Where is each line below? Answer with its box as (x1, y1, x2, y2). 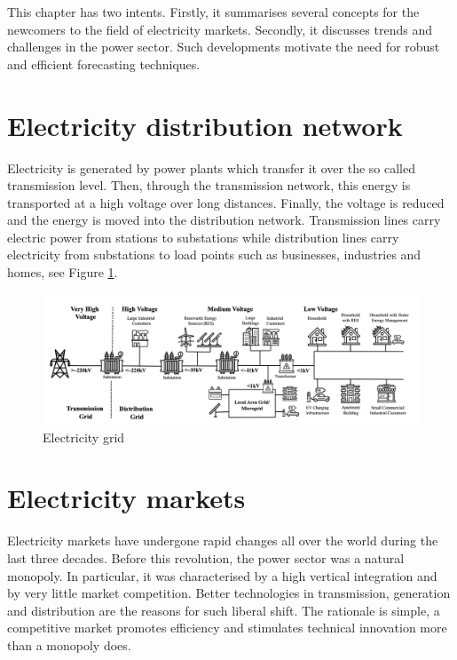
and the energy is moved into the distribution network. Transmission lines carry (7, 211, 441, 229)
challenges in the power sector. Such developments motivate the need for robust (7, 37, 440, 56)
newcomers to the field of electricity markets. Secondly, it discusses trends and (7, 20, 432, 38)
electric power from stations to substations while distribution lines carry (7, 227, 399, 246)
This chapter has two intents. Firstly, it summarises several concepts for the (7, 3, 420, 20)
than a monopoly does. (7, 635, 131, 654)
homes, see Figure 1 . (7, 263, 118, 282)
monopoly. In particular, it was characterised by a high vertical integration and (7, 566, 437, 584)
